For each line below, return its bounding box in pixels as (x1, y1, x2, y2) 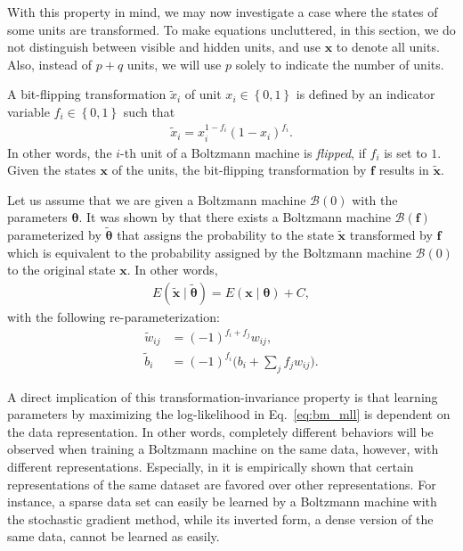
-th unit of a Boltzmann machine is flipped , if (120, 143, 366, 161)
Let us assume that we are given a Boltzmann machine (7, 190, 306, 209)
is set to (384, 143, 427, 161)
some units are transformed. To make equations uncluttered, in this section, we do (7, 20, 456, 38)
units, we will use (126, 54, 222, 73)
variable (7, 102, 50, 120)
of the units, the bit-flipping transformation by (111, 160, 367, 179)
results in (378, 160, 429, 179)
